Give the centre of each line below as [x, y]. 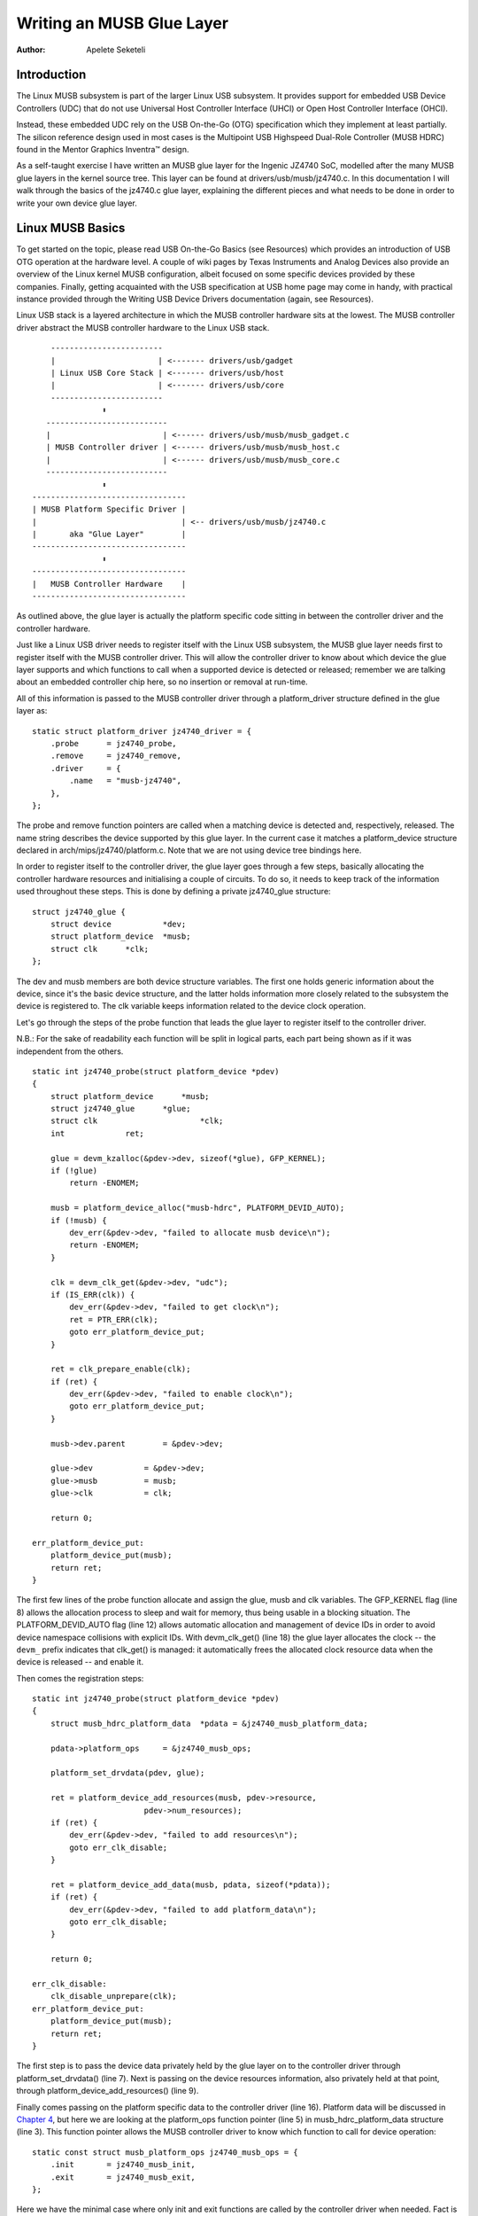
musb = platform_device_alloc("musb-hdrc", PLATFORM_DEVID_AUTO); [197, 1208]
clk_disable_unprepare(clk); [113, 1996]
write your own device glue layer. [77, 203]
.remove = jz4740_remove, [116, 756]
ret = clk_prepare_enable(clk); [120, 1369]
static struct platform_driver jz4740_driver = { [142, 731]
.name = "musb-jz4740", [125, 781]
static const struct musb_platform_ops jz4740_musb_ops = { [165, 2152]
